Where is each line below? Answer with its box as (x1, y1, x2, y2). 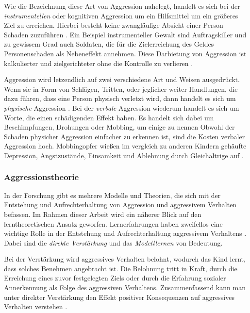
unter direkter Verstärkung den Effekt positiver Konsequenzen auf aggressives (4, 292, 234, 302)
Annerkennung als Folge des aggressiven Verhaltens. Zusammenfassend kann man (4, 282, 246, 293)
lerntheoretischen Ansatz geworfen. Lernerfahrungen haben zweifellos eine (4, 218, 223, 229)
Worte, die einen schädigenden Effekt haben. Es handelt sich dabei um (4, 112, 214, 122)
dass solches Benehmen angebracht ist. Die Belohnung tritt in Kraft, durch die (4, 263, 237, 273)
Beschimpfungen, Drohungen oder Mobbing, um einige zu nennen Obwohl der (4, 122, 235, 132)
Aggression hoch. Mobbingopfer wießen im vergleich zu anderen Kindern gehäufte (4, 141, 247, 151)
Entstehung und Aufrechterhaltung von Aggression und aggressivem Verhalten (4, 199, 237, 210)
